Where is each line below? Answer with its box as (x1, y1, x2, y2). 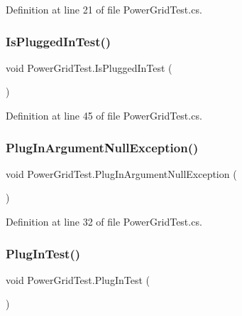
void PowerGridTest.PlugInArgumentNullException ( (6, 166, 237, 181)
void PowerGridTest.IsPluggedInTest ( (6, 60, 172, 75)
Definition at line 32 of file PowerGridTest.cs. (6, 214, 202, 228)
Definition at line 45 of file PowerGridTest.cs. (6, 108, 202, 122)
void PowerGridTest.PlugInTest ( (6, 272, 150, 287)
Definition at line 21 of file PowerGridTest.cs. (6, 2, 202, 16)
